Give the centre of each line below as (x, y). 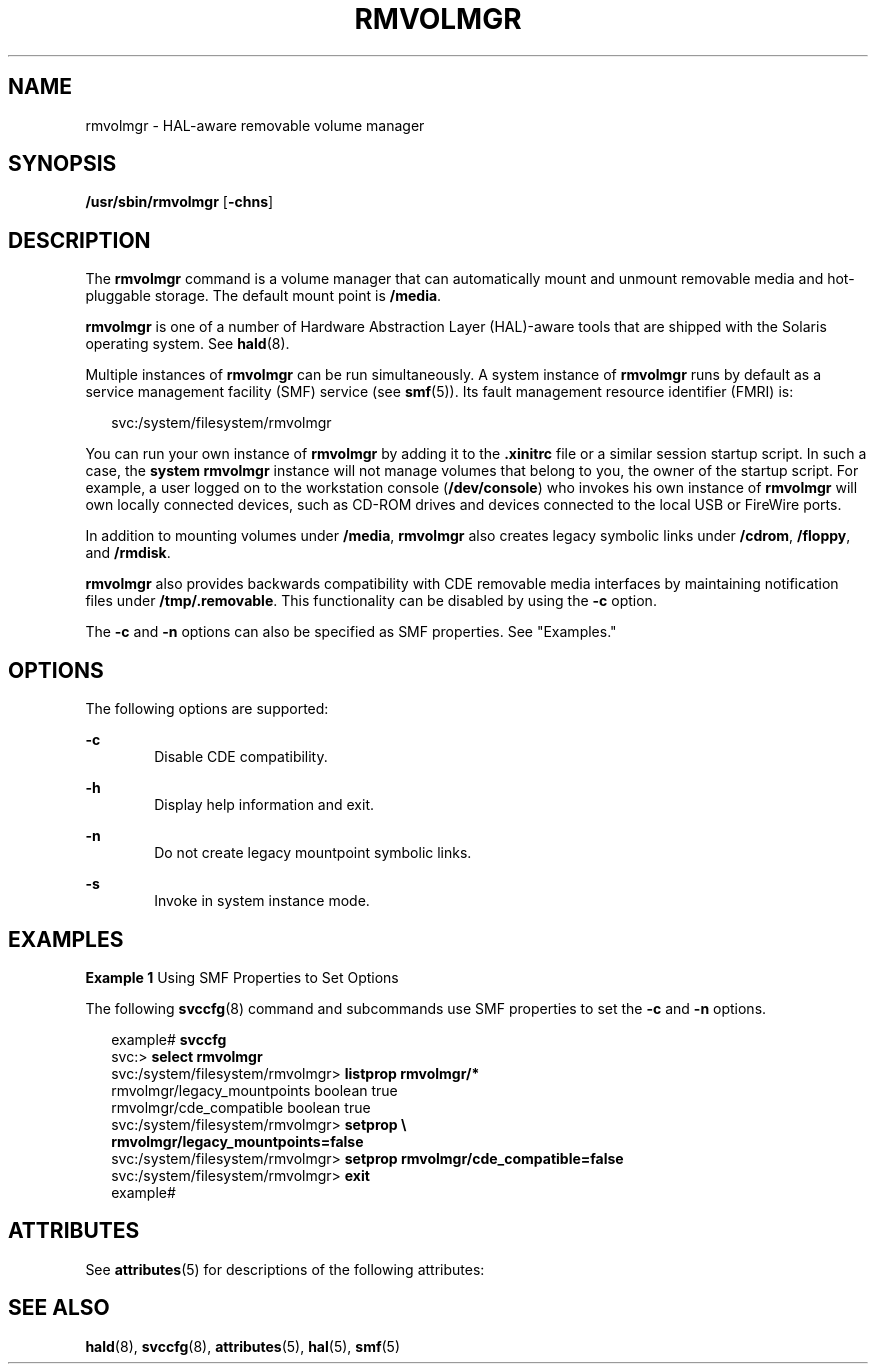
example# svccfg (169, 1039)
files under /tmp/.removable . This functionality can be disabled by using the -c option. (371, 601)
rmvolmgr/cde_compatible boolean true (241, 1107)
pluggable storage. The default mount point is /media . (263, 296)
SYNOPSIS (62, 164)
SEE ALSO (59, 1308)
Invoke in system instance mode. (262, 901)
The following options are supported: (207, 709)
